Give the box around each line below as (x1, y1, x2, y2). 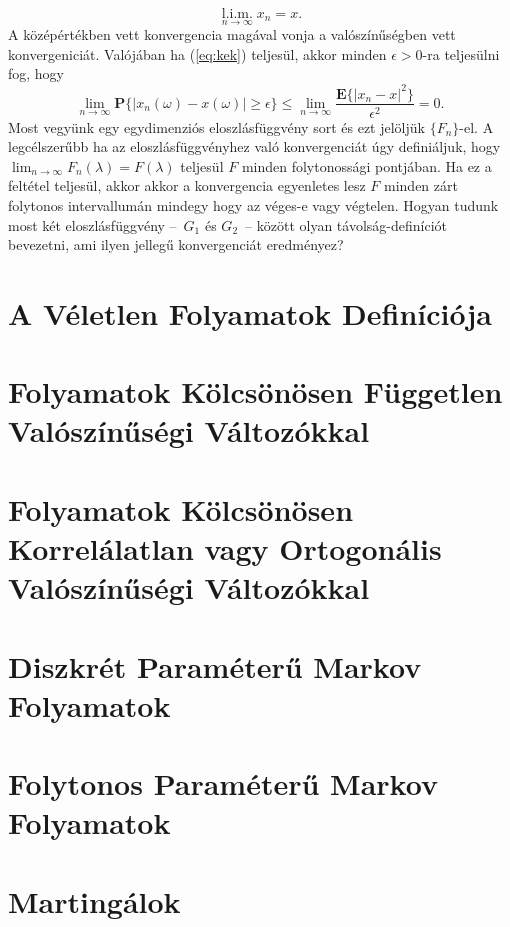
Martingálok (8, 880, 181, 921)
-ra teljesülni (422, 43, 500, 64)
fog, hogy (8, 63, 65, 84)
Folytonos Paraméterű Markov (8, 763, 438, 804)
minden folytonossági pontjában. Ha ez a (241, 155, 492, 176)
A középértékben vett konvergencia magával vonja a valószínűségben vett (8, 24, 456, 45)
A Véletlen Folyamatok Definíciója (8, 292, 492, 333)
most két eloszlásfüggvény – (8, 214, 177, 235)
